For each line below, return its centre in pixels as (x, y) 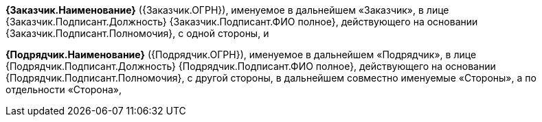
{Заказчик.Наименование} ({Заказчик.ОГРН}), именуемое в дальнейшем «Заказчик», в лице (227, 10)
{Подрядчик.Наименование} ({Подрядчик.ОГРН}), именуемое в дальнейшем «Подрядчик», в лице (241, 54)
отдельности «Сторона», (64, 89)
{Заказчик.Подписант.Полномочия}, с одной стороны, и (137, 33)
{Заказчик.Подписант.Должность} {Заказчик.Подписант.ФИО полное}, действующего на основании (242, 22)
